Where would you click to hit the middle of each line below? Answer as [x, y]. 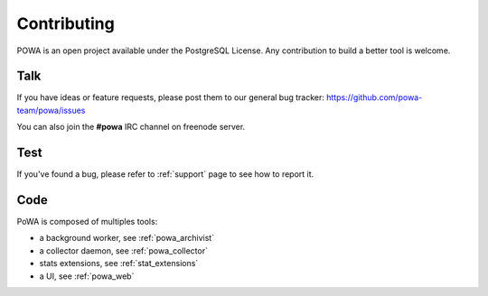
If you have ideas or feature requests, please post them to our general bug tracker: [171, 97]
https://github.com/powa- [374, 97]
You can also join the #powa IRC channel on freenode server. [131, 127]
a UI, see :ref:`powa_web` [87, 276]
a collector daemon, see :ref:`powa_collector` [123, 250]
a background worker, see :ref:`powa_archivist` [127, 238]
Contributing [66, 23]
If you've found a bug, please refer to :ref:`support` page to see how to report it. [165, 174]
